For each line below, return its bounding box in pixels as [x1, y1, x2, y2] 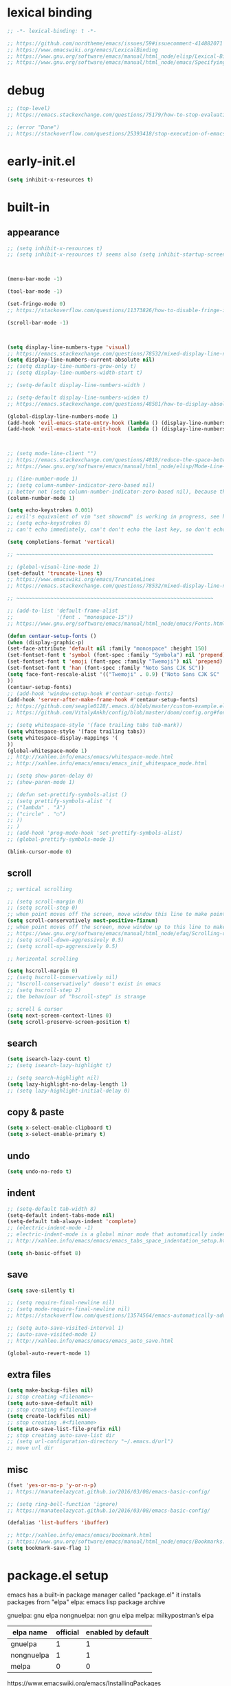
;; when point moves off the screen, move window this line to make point [7, 911, 226, 918]
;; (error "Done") [7, 124, 60, 131]
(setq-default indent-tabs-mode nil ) [7, 1212, 115, 1218]
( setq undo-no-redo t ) [7, 1168, 72, 1175]
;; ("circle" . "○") [7, 810, 67, 818]
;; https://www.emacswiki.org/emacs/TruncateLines [7, 576, 155, 583]
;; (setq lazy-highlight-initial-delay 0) [7, 1087, 131, 1094]
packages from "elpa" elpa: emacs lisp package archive [7, 1597, 166, 1606]
